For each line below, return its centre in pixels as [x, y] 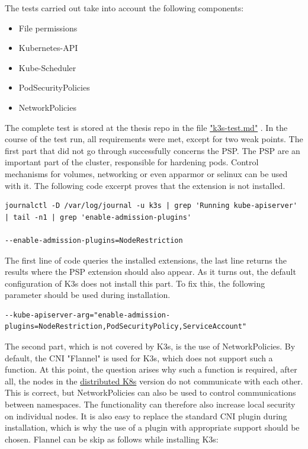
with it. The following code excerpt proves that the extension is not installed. [145, 185]
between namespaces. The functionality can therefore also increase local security [150, 404]
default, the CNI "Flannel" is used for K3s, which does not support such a [139, 357]
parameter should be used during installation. [88, 295]
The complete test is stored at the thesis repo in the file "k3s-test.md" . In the [146, 127]
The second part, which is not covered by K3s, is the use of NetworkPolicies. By [150, 346]
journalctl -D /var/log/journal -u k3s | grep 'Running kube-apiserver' [151, 206]
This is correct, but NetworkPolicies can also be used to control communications [150, 392]
